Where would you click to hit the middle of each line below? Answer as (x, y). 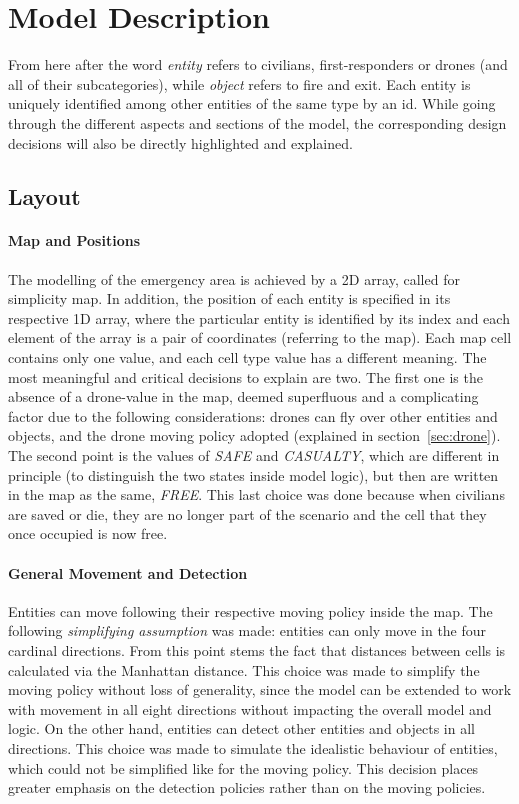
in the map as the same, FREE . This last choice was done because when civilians (256, 494)
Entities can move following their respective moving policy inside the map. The (250, 610)
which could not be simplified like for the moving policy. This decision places (243, 767)
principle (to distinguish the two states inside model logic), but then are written (253, 474)
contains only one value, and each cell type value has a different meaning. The (247, 357)
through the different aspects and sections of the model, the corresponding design (257, 122)
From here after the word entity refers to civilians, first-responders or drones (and (258, 64)
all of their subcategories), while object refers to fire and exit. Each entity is (239, 83)
